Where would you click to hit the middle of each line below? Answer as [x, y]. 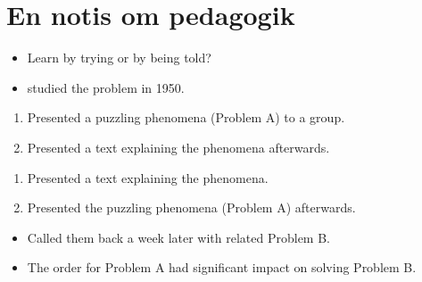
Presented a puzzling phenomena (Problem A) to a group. [186, 117]
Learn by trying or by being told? [119, 58]
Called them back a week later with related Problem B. [178, 237]
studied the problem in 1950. [106, 87]
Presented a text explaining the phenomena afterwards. [178, 147]
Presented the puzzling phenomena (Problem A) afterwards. [191, 207]
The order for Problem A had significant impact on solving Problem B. [222, 267]
